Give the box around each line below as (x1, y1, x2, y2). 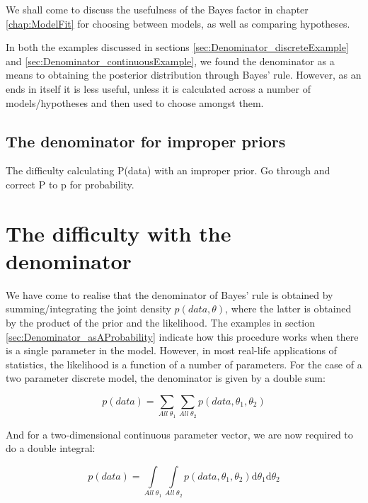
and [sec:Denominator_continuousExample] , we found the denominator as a (6, 53, 335, 68)
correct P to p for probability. (6, 176, 134, 191)
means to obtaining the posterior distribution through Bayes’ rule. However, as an (6, 67, 362, 82)
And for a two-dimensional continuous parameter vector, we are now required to (6, 426, 353, 441)
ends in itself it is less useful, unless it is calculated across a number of (6, 81, 311, 96)
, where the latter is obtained (225, 301, 352, 316)
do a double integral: (6, 441, 96, 456)
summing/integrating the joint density (6, 301, 171, 316)
